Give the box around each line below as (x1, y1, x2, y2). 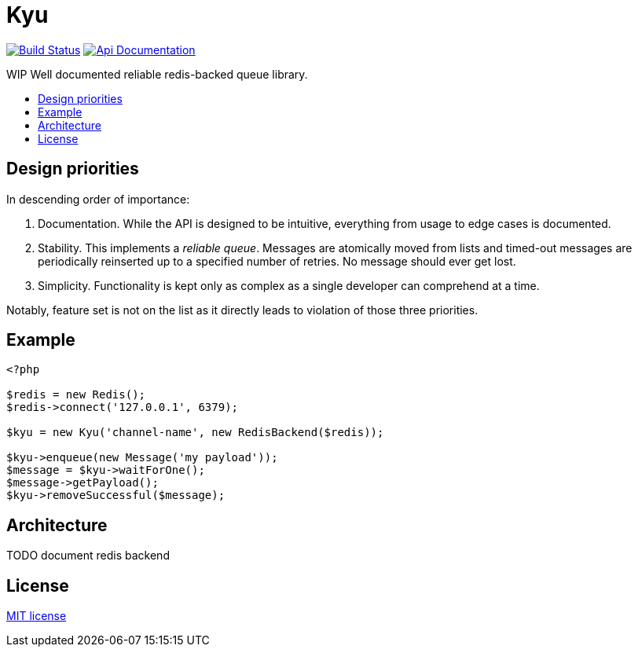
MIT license (6, 609, 67, 623)
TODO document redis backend (6, 548, 170, 563)
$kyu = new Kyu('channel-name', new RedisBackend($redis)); (6, 426, 384, 439)
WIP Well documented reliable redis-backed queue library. (6, 67, 308, 81)
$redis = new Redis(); (6, 388, 146, 402)
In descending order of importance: (6, 192, 190, 206)
